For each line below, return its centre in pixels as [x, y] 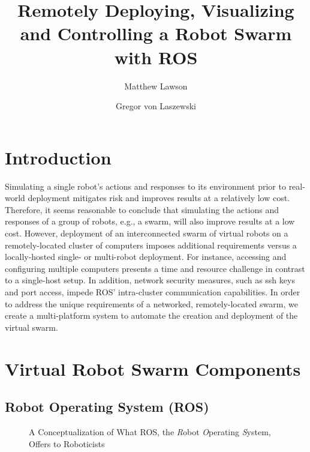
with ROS [156, 57]
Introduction [58, 157]
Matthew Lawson [156, 86]
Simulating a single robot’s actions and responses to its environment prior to [145, 186]
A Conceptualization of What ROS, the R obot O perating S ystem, [150, 431]
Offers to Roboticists [67, 443]
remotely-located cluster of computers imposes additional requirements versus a [151, 245]
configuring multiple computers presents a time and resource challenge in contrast [155, 268]
